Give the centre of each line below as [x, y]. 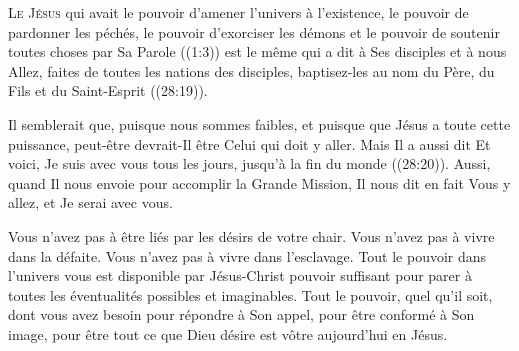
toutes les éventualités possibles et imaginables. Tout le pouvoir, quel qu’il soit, [250, 294]
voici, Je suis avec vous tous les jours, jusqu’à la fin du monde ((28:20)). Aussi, [249, 163]
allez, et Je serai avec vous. [90, 202]
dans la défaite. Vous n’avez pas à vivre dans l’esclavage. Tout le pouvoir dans [247, 255]
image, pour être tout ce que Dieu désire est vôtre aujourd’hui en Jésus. [228, 333]
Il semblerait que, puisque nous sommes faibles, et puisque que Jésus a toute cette [259, 123]
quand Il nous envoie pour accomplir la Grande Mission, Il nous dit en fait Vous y [259, 182]
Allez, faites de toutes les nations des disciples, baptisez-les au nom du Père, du [251, 70]
